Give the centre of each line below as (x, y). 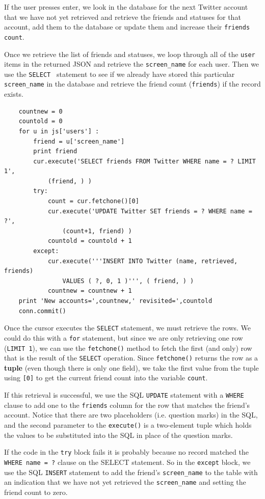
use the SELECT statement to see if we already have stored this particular (120, 74)
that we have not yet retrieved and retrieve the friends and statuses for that (123, 17)
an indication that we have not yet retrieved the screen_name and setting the (125, 482)
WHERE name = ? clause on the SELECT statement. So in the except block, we (127, 462)
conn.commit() (42, 311)
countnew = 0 (41, 111)
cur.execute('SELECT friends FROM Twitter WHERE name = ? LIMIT (144, 161)
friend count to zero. (36, 492)
